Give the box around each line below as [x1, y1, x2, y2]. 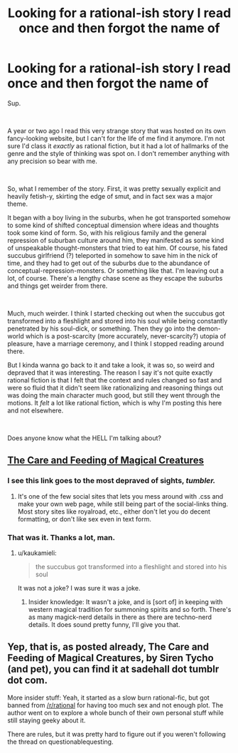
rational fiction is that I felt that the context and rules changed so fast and [7, 375, 222, 384]
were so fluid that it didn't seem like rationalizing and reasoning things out [7, 383, 224, 392]
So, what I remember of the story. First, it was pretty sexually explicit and [7, 184, 221, 193]
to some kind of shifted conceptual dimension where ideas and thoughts [7, 221, 220, 229]
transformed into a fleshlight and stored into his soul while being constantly [7, 316, 228, 325]
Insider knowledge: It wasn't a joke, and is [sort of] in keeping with [28, 597, 223, 606]
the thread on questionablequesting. [7, 737, 114, 746]
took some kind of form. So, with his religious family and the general [7, 228, 207, 237]
